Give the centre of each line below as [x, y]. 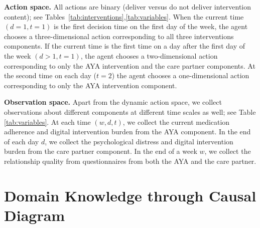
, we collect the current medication [176, 122]
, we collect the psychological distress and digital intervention [139, 141]
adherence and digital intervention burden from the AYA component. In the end [127, 132]
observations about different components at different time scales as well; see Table [130, 111]
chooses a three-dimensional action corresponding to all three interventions [119, 36]
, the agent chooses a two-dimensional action [149, 55]
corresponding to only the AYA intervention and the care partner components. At [130, 65]
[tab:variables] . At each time [47, 122]
